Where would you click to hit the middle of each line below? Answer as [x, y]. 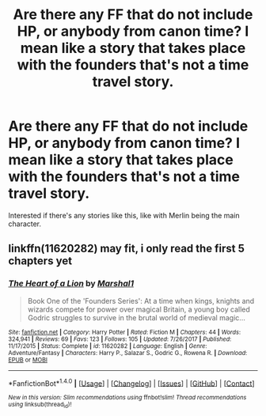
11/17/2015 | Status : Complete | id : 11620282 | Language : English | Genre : [108, 346]
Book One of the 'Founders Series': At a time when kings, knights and [141, 301]
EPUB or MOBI [28, 360]
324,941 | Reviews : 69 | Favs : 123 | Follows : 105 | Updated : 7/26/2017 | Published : [120, 339]
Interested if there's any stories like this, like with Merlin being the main [124, 215]
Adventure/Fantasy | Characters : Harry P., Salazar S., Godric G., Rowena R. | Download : [128, 353]
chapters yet [40, 261]
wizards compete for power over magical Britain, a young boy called [139, 309]
